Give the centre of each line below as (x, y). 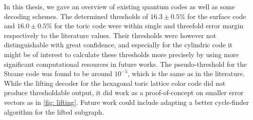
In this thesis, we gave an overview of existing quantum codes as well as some (119, 6)
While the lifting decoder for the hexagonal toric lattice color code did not (115, 83)
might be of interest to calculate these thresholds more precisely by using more (121, 54)
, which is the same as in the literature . (186, 73)
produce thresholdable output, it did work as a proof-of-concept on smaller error (124, 92)
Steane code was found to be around (58, 73)
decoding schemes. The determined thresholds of (76, 16)
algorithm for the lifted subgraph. (54, 111)
